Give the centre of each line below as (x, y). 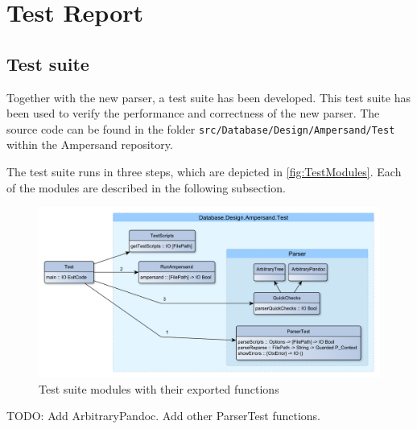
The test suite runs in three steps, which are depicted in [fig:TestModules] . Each (204, 172)
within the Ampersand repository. (90, 144)
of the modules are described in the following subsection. (146, 187)
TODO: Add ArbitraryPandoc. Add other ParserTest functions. (163, 416)
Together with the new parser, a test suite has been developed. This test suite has (208, 97)
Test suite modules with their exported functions (159, 388)
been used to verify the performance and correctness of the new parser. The (193, 113)
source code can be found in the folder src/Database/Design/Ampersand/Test (201, 128)
